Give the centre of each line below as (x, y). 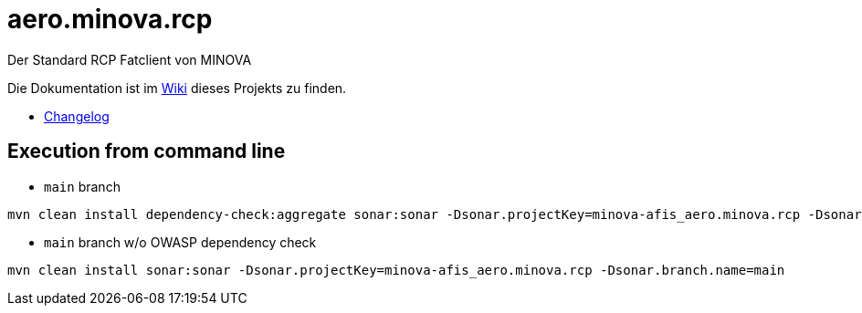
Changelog (77, 116)
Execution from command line (147, 151)
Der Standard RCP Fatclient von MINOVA (130, 59)
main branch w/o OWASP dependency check (180, 242)
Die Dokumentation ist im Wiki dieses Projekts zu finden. (177, 88)
